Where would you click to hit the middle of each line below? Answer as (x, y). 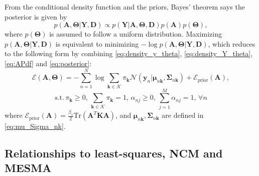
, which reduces (232, 43)
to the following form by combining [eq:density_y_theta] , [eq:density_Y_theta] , (129, 53)
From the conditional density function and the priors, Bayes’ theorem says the (125, 7)
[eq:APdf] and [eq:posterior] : (48, 63)
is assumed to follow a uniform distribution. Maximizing (136, 34)
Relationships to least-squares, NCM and (114, 153)
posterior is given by (36, 16)
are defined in (183, 115)
